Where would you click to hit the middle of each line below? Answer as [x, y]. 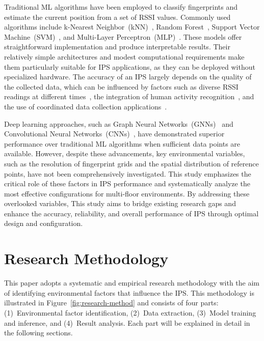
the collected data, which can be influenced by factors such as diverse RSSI [121, 86]
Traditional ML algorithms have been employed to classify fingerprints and [121, 7]
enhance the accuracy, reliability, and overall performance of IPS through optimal [131, 213]
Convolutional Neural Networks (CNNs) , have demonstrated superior [114, 134]
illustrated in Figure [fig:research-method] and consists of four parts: [111, 303]
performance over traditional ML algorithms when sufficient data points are [122, 143]
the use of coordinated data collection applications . [86, 106]
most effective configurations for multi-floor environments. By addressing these [127, 193]
